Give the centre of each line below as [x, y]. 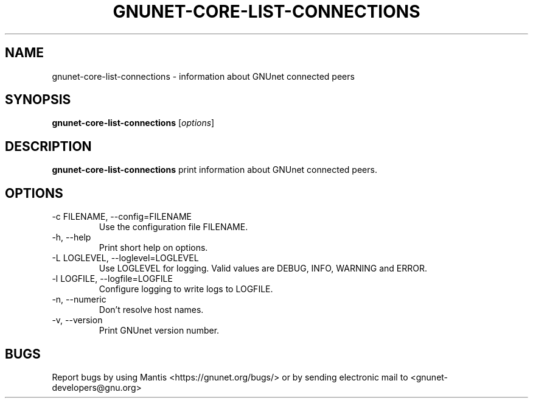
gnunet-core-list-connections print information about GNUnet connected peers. [214, 170]
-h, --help [71, 237]
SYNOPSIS [38, 100]
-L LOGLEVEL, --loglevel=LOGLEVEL [125, 258]
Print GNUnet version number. [159, 331]
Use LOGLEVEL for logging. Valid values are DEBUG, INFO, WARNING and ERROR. [263, 268]
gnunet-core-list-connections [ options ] [133, 123]
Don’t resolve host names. [151, 310]
